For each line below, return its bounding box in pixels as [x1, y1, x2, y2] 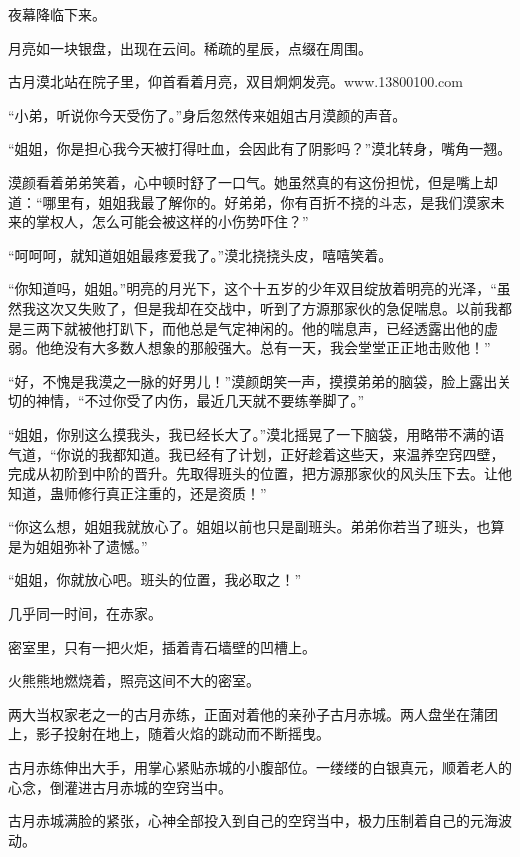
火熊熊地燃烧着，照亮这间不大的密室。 [8, 670, 260, 691]
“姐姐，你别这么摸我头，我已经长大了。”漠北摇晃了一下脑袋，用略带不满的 [8, 423, 491, 444]
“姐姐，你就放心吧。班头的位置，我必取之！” [8, 569, 302, 590]
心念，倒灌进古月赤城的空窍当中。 [8, 776, 232, 797]
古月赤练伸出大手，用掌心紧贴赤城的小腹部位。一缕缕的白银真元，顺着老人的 [8, 757, 512, 778]
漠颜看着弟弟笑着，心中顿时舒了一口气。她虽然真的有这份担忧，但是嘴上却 [8, 171, 498, 192]
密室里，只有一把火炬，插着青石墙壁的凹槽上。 [8, 636, 316, 657]
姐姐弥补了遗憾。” [35, 535, 148, 556]
